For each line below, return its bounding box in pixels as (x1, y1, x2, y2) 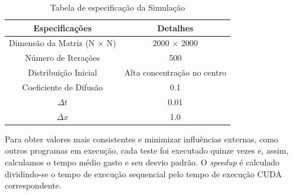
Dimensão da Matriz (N (9, 37, 95, 49)
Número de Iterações (25, 51, 100, 64)
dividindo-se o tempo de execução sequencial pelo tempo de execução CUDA (5, 167, 282, 180)
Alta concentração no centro (124, 66, 226, 79)
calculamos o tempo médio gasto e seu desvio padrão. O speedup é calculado (5, 155, 279, 168)
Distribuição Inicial (28, 66, 97, 79)
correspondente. (5, 179, 61, 191)
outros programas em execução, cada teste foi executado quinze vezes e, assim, (5, 144, 289, 157)
